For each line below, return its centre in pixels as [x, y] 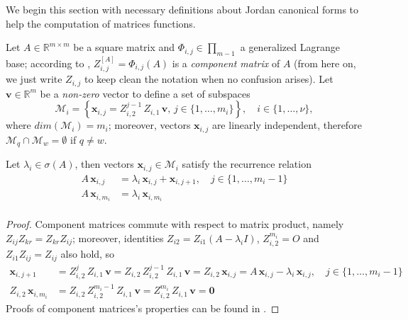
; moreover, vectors [149, 125]
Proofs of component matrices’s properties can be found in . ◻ [143, 308]
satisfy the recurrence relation [247, 164]
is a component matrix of [226, 63]
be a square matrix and [124, 47]
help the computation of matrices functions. [101, 23]
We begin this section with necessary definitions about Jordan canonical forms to [182, 9]
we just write [34, 79]
